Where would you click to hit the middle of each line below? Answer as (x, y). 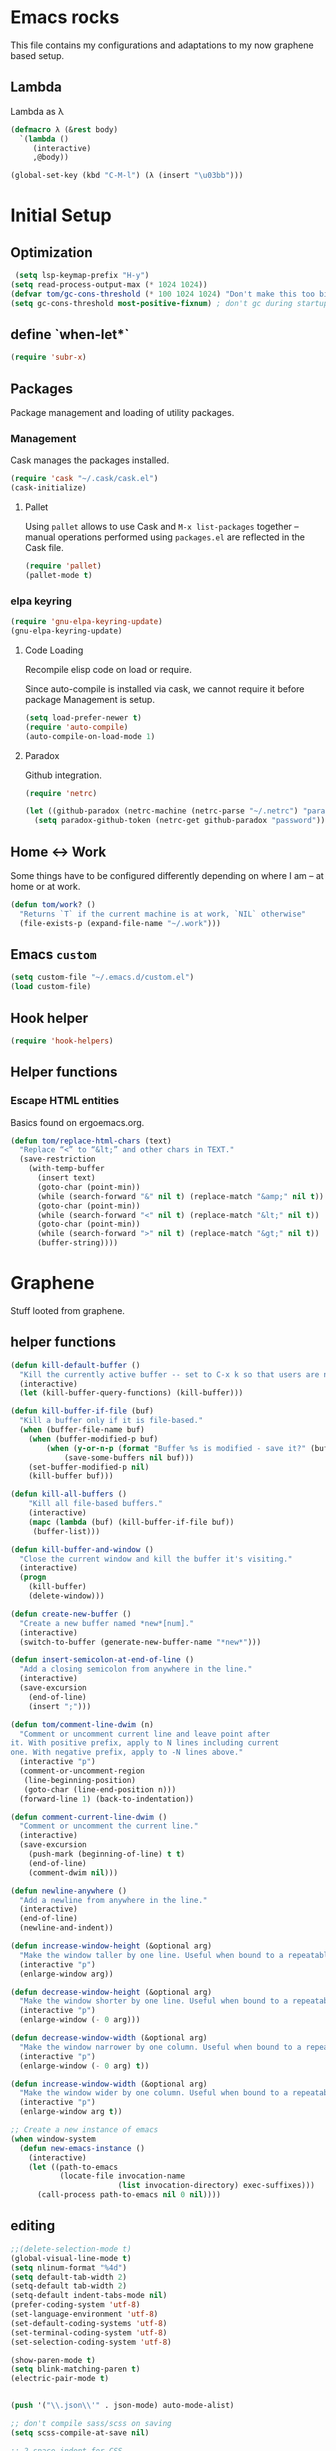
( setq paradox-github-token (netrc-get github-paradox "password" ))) (182, 821)
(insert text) (66, 1178)
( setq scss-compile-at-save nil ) (80, 2432)
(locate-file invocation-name (122, 2176)
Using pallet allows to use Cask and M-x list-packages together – (162, 527)
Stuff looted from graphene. (67, 1311)
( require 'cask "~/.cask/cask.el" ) (84, 479)
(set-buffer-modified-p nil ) (89, 1467)
